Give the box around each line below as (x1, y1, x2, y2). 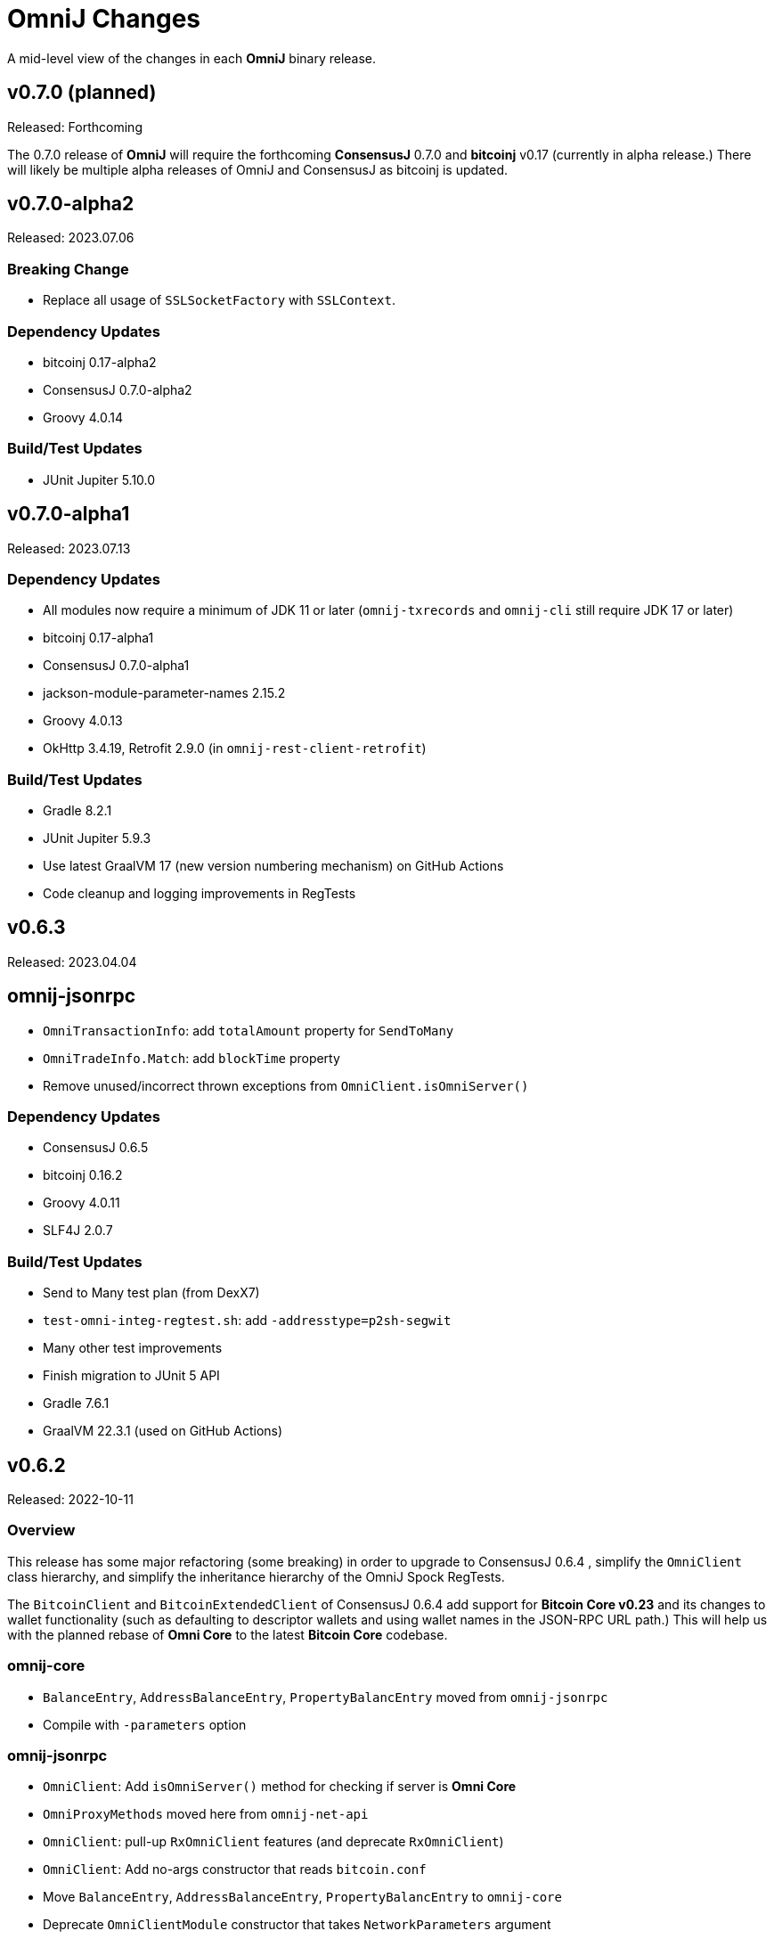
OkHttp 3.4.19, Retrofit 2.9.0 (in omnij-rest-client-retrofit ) (43, 740, 427, 757)
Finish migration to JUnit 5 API (43, 1368, 220, 1384)
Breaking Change (7, 259, 129, 278)
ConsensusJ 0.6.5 (43, 1140, 149, 1156)
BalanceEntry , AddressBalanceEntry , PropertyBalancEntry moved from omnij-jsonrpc (43, 1689, 608, 1705)
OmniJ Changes (7, 4, 201, 34)
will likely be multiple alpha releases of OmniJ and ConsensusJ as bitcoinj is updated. (7, 161, 509, 177)
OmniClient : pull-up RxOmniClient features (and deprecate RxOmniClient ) (43, 1834, 504, 1850)
